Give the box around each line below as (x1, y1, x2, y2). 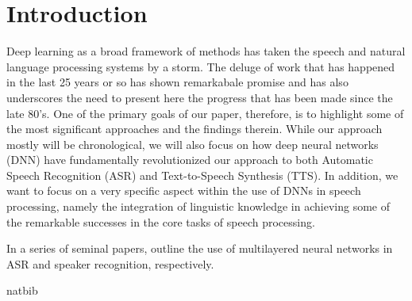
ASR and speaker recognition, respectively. (6, 255, 214, 272)
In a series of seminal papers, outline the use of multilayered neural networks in (6, 240, 393, 257)
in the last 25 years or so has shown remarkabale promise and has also (6, 74, 348, 90)
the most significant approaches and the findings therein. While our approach (6, 120, 383, 137)
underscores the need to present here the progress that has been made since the (6, 89, 393, 105)
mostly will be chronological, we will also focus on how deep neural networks (6, 135, 379, 152)
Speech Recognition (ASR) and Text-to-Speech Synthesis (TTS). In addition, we (6, 166, 399, 183)
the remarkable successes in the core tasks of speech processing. (6, 213, 315, 230)
